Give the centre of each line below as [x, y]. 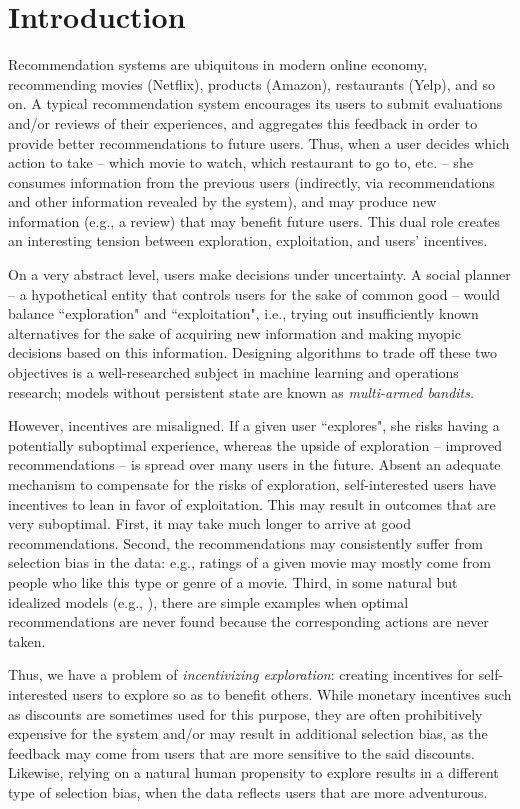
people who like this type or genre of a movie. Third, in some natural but [233, 581]
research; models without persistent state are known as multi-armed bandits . [241, 391]
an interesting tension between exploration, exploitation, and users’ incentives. [248, 240]
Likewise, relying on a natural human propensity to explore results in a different [253, 772]
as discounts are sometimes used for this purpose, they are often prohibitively [245, 713]
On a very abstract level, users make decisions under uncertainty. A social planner [259, 274]
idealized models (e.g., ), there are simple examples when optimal [208, 601]
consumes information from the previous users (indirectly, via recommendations [251, 181]
